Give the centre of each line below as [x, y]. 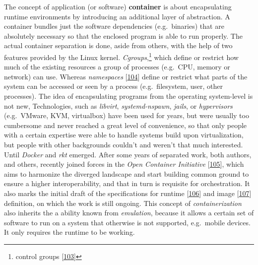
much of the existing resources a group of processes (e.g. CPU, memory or [117, 67]
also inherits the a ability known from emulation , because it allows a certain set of [129, 213]
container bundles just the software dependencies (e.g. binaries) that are [114, 26]
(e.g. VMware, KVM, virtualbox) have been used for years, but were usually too [127, 115]
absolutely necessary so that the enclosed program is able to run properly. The [123, 35]
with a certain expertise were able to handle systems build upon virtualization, [124, 135]
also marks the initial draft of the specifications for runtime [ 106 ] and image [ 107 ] [128, 193]
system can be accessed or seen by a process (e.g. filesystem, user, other [114, 86]
